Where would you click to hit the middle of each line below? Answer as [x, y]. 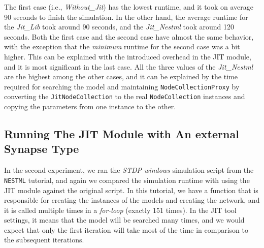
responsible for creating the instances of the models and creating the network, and [132, 200]
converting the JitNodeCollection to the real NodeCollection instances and [125, 96]
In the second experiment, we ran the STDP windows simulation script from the [129, 170]
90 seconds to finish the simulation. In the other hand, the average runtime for [126, 17]
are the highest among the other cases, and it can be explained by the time [121, 76]
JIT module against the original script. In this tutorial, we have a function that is [131, 190]
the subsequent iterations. [44, 240]
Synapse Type [42, 149]
